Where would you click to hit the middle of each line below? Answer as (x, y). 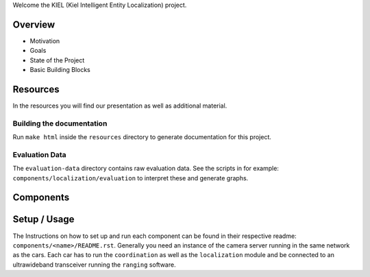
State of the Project (57, 60)
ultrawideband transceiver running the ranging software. (94, 265)
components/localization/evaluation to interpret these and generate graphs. (131, 178)
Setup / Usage (44, 219)
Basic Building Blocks (60, 70)
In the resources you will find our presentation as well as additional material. (120, 106)
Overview (34, 24)
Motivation (45, 40)
